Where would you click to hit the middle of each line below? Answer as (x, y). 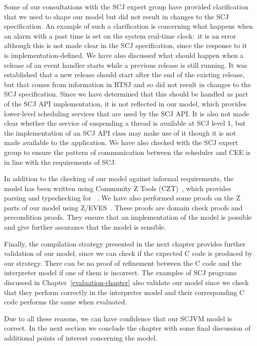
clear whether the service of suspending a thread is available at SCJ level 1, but (125, 123)
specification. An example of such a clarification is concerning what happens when (128, 26)
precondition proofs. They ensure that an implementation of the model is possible (128, 217)
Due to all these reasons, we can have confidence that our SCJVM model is (118, 318)
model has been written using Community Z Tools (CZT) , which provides (118, 188)
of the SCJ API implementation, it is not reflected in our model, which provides (125, 103)
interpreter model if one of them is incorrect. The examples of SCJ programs (120, 272)
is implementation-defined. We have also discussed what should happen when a (124, 55)
